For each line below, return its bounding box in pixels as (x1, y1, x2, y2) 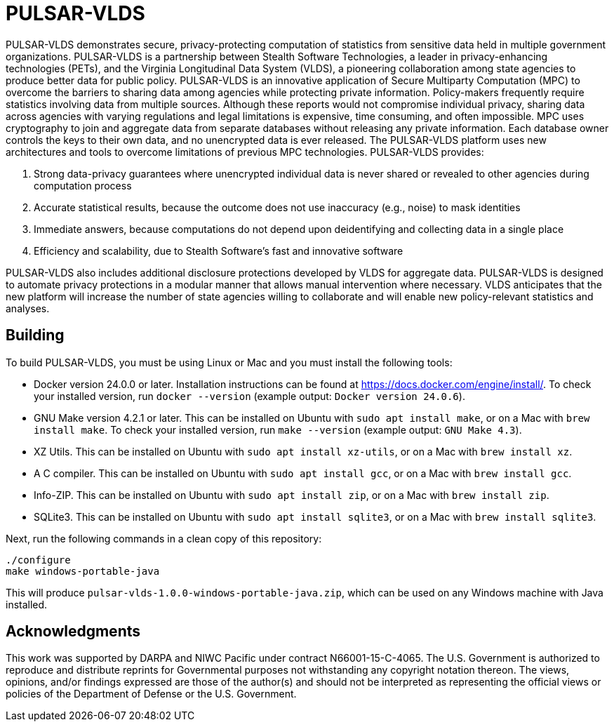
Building (6, 326, 65, 345)
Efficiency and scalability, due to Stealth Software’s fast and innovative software (34, 244, 403, 257)
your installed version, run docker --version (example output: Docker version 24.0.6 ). (34, 389, 465, 402)
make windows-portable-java (6, 565, 160, 577)
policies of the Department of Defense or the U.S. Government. (6, 688, 297, 700)
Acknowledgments (6, 622, 141, 641)
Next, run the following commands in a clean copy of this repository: (6, 532, 322, 545)
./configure (6, 554, 71, 566)
